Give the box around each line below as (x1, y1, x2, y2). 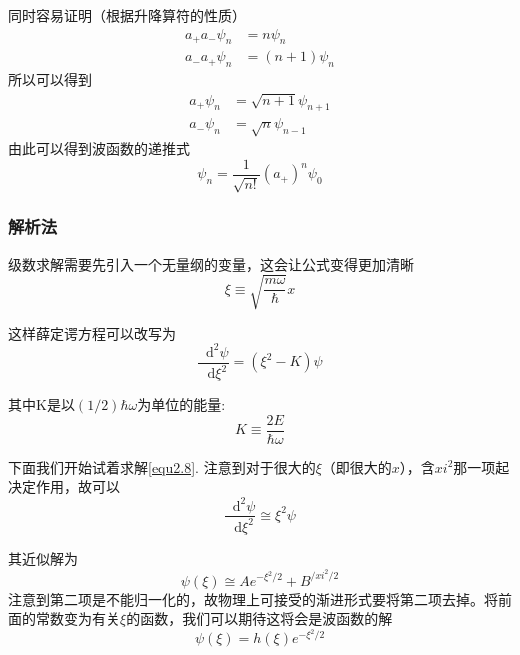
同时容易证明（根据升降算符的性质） (8, 5, 246, 25)
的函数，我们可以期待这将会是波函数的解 (126, 608, 393, 629)
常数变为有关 (35, 608, 120, 629)
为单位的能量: (137, 394, 226, 415)
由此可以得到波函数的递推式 (8, 138, 190, 159)
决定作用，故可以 (8, 476, 120, 497)
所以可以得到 (8, 69, 92, 90)
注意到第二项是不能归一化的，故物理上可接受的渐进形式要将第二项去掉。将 (8, 588, 498, 609)
